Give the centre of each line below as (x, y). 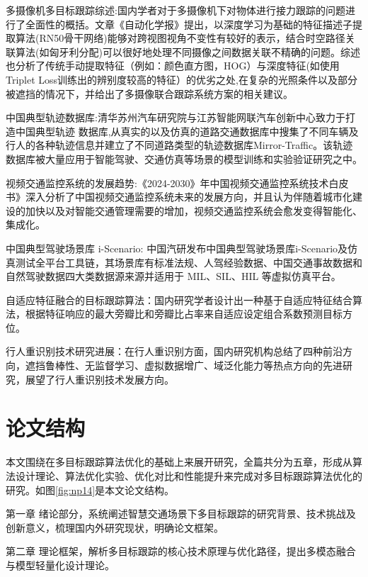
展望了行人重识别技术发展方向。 (99, 379)
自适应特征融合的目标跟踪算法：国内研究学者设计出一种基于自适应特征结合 (179, 299)
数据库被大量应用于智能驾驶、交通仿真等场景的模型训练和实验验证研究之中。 (184, 158)
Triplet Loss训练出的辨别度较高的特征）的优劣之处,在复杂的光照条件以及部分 (182, 79)
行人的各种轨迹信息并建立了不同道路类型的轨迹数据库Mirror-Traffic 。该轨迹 (179, 145)
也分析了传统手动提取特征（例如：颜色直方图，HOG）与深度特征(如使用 (173, 66)
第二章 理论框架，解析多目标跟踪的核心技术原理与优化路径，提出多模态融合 (181, 551)
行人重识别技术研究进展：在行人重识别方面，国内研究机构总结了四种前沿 (174, 351)
